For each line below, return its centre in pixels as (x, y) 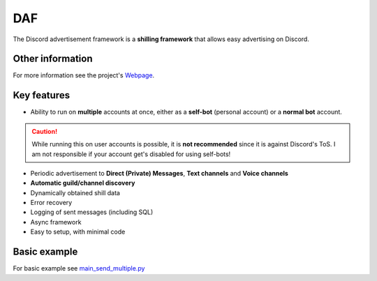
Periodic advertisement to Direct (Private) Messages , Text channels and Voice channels (160, 173)
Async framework (56, 222)
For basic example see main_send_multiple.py (79, 268)
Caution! (45, 131)
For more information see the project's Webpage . (84, 75)
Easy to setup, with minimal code (78, 232)
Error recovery (51, 203)
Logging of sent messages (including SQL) (92, 212)
